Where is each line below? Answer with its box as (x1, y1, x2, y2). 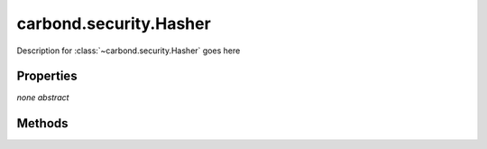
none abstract (16, 92, 69, 103)
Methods (16, 116, 69, 131)
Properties (16, 69, 78, 84)
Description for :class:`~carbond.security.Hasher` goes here (16, 45, 241, 56)
